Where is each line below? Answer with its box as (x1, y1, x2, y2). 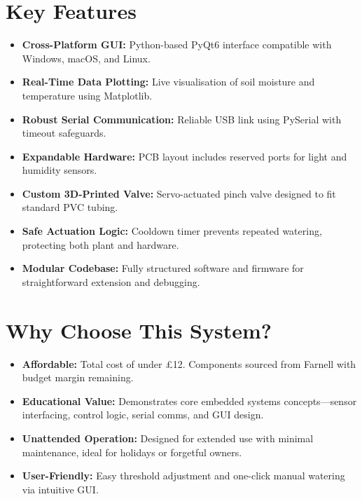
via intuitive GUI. (22, 481, 99, 496)
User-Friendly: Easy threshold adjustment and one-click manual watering (22, 468, 345, 483)
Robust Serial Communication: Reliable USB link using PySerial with (22, 111, 342, 126)
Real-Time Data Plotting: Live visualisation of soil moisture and (22, 74, 315, 89)
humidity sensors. (22, 163, 97, 177)
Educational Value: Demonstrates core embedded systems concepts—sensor (22, 393, 357, 408)
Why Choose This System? (6, 315, 272, 344)
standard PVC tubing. (22, 200, 118, 214)
